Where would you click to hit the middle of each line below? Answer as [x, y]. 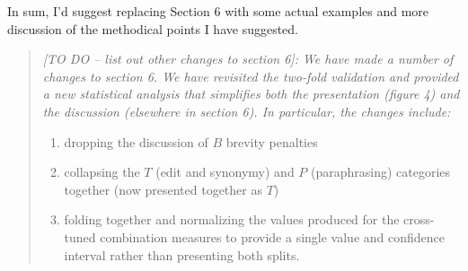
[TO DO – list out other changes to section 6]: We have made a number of [248, 59]
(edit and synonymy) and [225, 172]
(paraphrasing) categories [381, 172]
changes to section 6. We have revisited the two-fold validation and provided [251, 76]
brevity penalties [272, 141]
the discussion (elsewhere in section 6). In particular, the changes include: [247, 111]
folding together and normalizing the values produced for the [232, 219]
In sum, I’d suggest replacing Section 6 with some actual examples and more [218, 11]
